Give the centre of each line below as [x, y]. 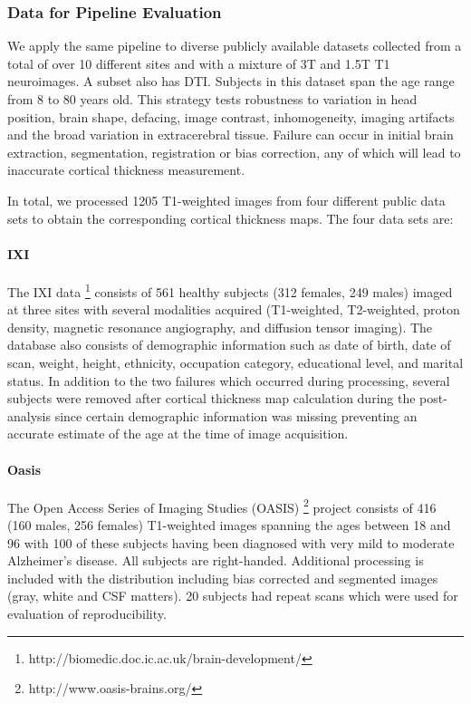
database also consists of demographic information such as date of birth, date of [229, 345]
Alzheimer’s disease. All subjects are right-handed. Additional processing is [216, 560]
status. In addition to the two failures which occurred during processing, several [229, 380]
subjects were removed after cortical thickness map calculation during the [211, 398]
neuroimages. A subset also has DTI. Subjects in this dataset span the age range [231, 81]
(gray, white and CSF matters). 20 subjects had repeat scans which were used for [233, 596]
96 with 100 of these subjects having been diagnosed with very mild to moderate [231, 542]
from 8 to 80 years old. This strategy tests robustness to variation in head [212, 99]
